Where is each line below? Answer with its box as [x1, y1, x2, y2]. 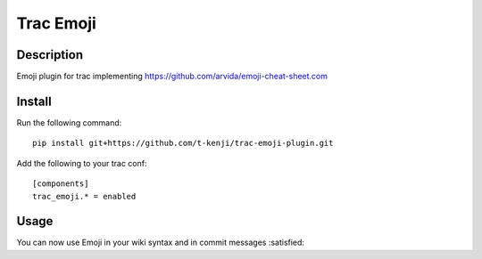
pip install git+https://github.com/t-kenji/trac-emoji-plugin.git [32, 138, 334, 149]
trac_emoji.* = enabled [32, 191, 137, 201]
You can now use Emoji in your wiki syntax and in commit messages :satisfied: [16, 237, 305, 248]
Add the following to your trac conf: [16, 158, 147, 168]
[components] [32, 179, 89, 189]
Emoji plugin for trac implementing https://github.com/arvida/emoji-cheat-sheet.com [16, 71, 328, 82]
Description [16, 47, 84, 62]
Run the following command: [16, 117, 122, 128]
